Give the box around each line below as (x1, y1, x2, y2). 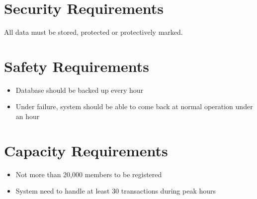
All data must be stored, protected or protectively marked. (4, 27, 183, 37)
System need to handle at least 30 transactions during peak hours (15, 186, 216, 196)
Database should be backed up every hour (15, 84, 144, 95)
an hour (15, 111, 40, 122)
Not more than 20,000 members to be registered (15, 169, 162, 179)
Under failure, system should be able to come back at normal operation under (15, 101, 253, 112)
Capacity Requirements (4, 140, 168, 160)
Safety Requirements (4, 56, 150, 76)
